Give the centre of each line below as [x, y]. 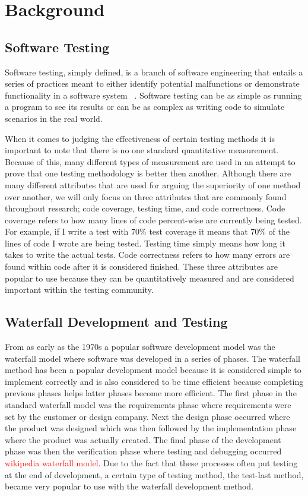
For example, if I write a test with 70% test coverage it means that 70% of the [147, 231]
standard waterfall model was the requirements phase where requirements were [148, 405]
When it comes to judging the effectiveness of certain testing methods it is [140, 138]
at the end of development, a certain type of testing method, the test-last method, [154, 474]
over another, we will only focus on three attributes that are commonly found [146, 196]
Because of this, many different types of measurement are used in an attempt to [150, 161]
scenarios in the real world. [54, 118]
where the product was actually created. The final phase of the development [143, 439]
